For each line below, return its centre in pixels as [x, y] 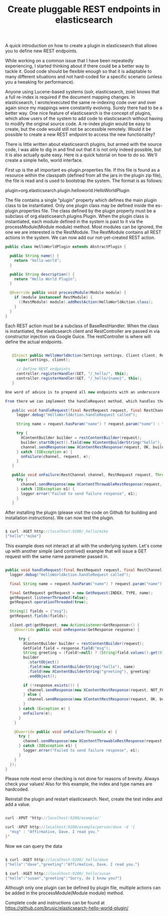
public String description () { [42, 274]
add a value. [18, 804]
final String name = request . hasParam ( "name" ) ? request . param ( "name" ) [86, 584]
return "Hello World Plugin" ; [46, 279]
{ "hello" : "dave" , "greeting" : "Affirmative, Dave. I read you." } [72, 864]
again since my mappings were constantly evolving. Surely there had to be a [84, 108]
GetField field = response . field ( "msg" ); [67, 648]
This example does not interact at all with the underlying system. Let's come [84, 546]
